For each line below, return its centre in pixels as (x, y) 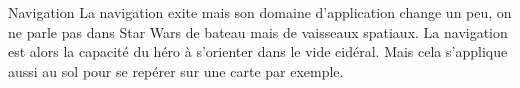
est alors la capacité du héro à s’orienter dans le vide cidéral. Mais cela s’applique (258, 51)
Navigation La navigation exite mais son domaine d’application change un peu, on (260, 12)
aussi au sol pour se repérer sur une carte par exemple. (176, 70)
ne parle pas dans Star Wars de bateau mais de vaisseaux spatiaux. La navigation (258, 31)
